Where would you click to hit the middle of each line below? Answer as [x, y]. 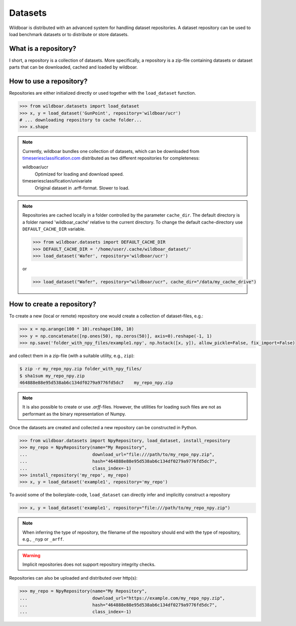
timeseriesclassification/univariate [57, 181]
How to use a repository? [48, 81]
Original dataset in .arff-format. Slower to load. [82, 188]
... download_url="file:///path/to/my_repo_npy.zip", [117, 454]
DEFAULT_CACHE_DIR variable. [54, 229]
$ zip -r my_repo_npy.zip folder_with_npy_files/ [81, 369]
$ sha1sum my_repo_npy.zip [52, 376]
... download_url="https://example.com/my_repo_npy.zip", [122, 598]
